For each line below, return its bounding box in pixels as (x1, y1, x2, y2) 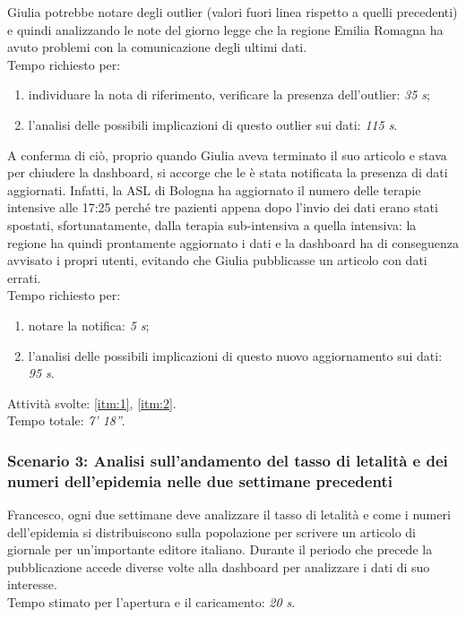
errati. (7, 268, 41, 287)
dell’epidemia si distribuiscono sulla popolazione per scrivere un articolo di (7, 522, 417, 541)
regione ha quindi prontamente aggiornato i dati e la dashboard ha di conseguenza (7, 233, 459, 252)
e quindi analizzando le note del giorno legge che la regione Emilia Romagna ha (7, 20, 444, 39)
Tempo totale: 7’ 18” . (7, 411, 125, 430)
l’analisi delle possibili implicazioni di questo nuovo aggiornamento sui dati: (28, 346, 443, 364)
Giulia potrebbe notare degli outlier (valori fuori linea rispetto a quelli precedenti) (7, 3, 458, 21)
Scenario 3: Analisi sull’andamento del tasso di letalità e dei (7, 449, 448, 471)
